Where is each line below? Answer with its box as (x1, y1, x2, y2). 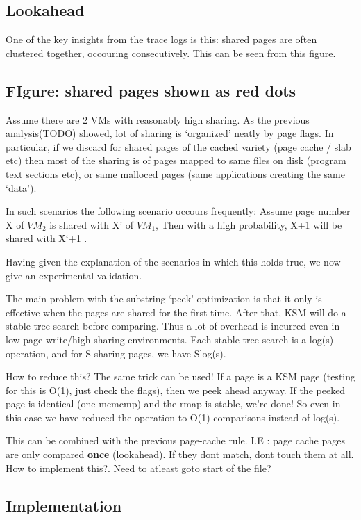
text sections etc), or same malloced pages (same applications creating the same (6, 166, 345, 181)
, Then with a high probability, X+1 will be (156, 217, 342, 231)
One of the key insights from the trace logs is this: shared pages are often (6, 32, 317, 47)
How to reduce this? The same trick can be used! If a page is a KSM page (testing (6, 369, 355, 384)
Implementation (6, 494, 122, 516)
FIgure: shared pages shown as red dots (6, 79, 296, 101)
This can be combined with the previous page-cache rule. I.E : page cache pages (6, 433, 345, 448)
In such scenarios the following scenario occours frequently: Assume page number (6, 204, 351, 218)
